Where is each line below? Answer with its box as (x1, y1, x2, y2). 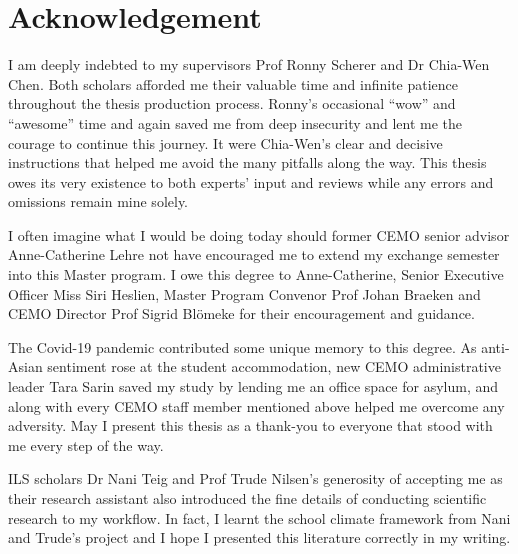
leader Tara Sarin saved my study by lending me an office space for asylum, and (8, 376, 499, 397)
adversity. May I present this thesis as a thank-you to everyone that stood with (8, 415, 493, 436)
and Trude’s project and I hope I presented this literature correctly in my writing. (8, 527, 511, 548)
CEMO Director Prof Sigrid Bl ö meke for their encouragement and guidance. (8, 303, 475, 324)
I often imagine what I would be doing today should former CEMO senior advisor (8, 224, 510, 245)
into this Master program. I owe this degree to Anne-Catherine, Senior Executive (8, 264, 504, 285)
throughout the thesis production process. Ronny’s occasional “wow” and (8, 93, 456, 114)
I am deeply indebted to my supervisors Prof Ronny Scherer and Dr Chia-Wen (8, 54, 490, 75)
